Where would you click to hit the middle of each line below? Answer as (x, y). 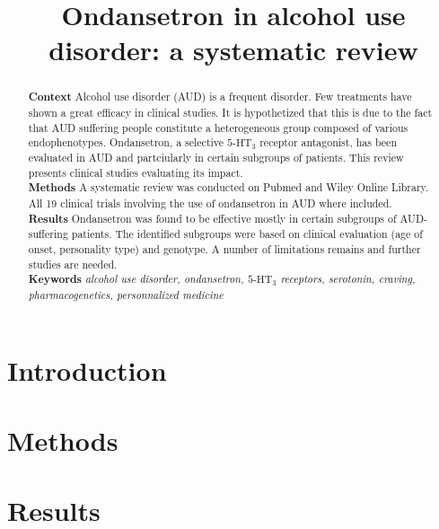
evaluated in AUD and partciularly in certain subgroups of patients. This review (216, 157)
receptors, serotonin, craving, (348, 279)
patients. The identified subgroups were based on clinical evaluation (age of (247, 234)
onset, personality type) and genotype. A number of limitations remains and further (224, 248)
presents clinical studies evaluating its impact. (136, 172)
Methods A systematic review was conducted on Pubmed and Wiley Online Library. (228, 188)
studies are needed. (73, 264)
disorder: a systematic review (233, 50)
